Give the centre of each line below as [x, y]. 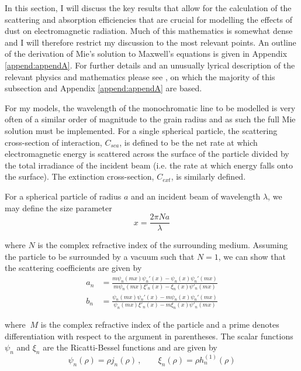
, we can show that [252, 256]
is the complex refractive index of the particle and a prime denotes [160, 324]
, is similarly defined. [208, 176]
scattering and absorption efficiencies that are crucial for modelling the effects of [149, 19]
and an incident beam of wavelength [196, 196]
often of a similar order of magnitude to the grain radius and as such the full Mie [150, 119]
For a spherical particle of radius [63, 196]
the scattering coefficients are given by [73, 268]
